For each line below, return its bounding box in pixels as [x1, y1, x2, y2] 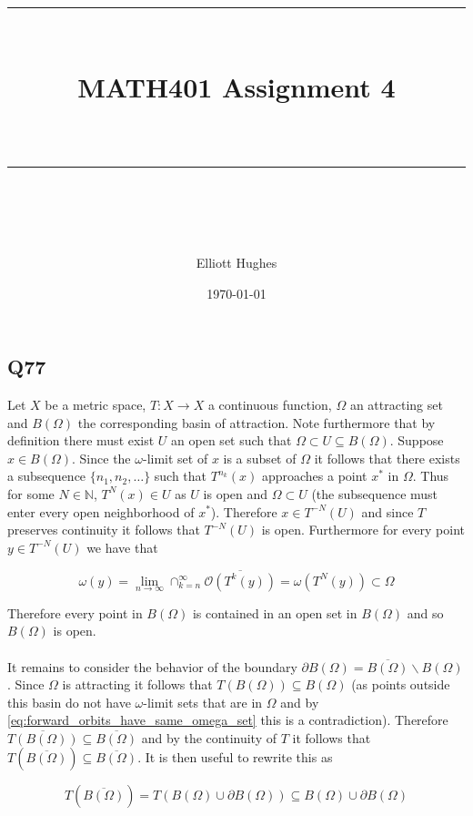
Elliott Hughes [196, 252, 277, 271]
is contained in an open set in [192, 603, 357, 622]
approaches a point [261, 466, 367, 485]
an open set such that [171, 431, 292, 450]
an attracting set [349, 394, 443, 413]
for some [7, 484, 55, 503]
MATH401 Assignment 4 [77, 68, 396, 106]
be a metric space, [45, 394, 146, 413]
